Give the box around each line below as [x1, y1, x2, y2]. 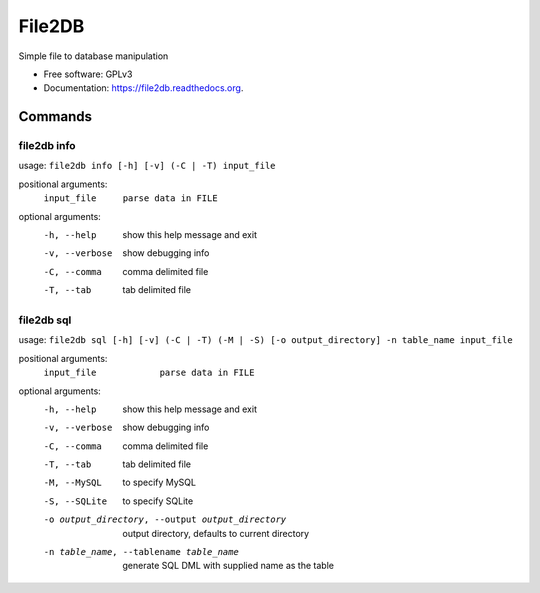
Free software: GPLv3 [43, 68, 133, 80]
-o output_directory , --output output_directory [43, 514, 287, 525]
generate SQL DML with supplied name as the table [122, 560, 335, 572]
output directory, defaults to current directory [122, 527, 310, 539]
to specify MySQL [122, 476, 197, 489]
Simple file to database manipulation [18, 50, 169, 62]
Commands [18, 108, 93, 125]
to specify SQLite [122, 495, 194, 507]
